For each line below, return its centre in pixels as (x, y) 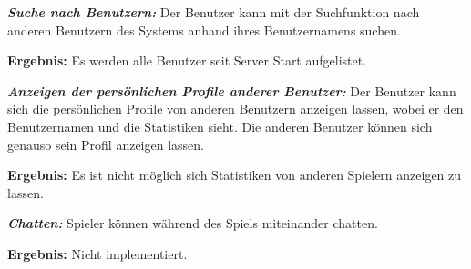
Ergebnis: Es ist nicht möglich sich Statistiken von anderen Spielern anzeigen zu (235, 175)
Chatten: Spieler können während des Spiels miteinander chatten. (193, 223)
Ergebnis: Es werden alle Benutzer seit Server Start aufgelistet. (187, 60)
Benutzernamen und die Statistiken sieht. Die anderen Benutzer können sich (220, 126)
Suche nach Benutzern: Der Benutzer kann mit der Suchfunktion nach (214, 12)
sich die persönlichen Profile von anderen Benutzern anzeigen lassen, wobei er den (235, 109)
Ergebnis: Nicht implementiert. (97, 253)
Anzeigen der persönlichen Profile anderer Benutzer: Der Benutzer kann (232, 90)
